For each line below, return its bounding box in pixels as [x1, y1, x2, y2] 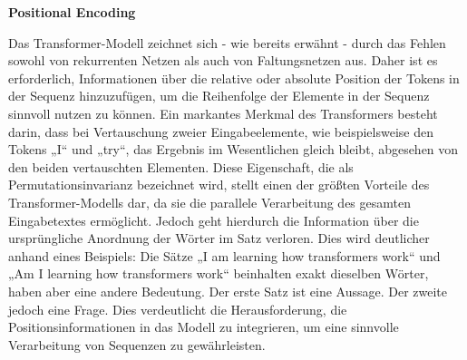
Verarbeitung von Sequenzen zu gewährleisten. [8, 335, 266, 354]
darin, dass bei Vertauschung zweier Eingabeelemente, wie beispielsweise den [8, 122, 433, 141]
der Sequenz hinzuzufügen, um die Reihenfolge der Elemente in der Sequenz [8, 86, 430, 105]
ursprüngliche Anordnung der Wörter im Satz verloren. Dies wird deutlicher [8, 229, 430, 248]
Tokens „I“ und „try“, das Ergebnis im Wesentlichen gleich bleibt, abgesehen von [8, 140, 459, 159]
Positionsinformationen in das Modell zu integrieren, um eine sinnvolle [8, 317, 399, 336]
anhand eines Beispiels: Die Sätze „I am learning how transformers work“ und [8, 246, 441, 265]
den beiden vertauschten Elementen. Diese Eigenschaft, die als [8, 157, 354, 176]
